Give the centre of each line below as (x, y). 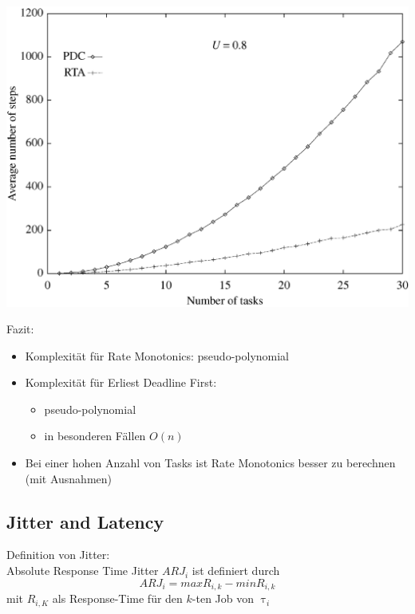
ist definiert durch (236, 571)
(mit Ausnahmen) (68, 478)
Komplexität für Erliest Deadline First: (121, 382)
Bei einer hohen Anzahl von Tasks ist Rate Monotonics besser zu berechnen (210, 463)
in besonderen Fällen (95, 436)
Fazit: (20, 329)
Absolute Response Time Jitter (83, 571)
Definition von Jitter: (58, 555)
